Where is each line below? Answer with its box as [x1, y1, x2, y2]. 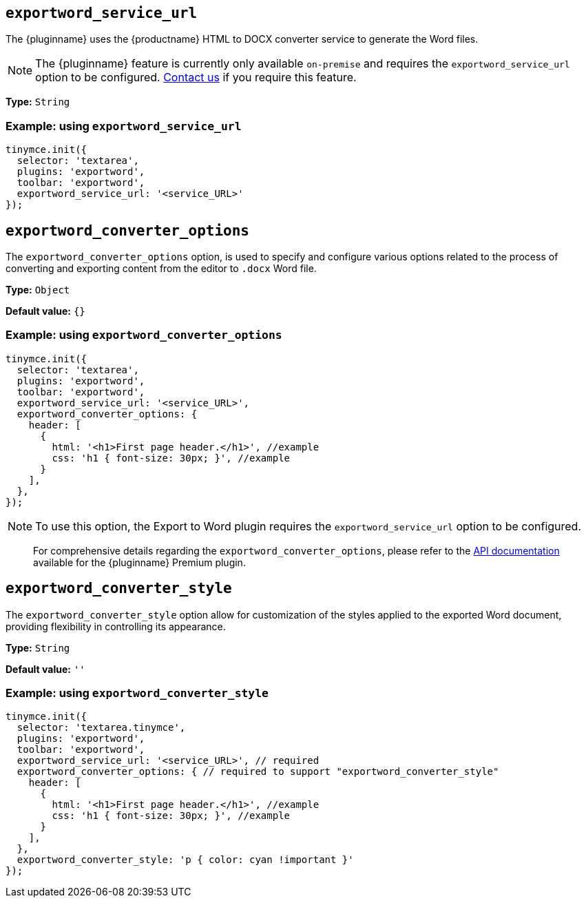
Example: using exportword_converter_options [6, 328, 282, 342]
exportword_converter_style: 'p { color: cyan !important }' [17, 854, 354, 866]
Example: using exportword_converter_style [6, 685, 269, 700]
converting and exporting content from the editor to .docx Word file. [6, 262, 317, 275]
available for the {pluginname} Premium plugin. [33, 556, 246, 568]
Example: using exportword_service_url [6, 118, 242, 133]
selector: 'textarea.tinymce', [17, 722, 186, 734]
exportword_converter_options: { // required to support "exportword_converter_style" [17, 766, 499, 778]
